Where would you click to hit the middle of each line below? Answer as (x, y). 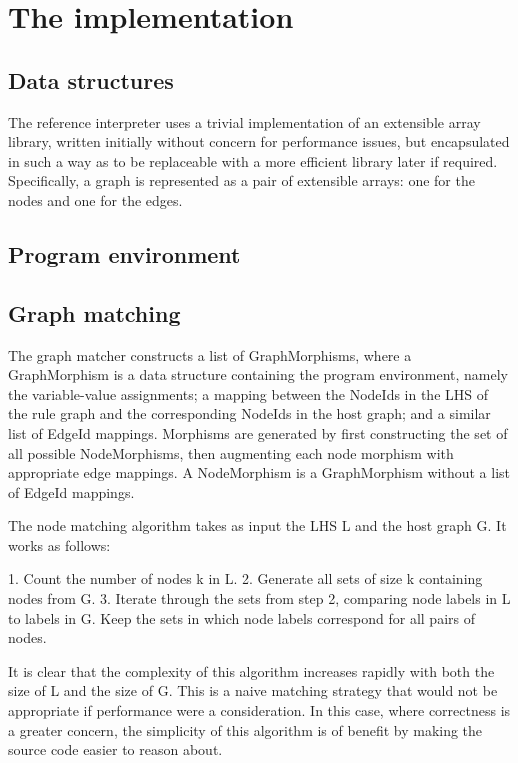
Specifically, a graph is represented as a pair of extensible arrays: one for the (241, 180)
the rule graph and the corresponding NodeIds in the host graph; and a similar (249, 413)
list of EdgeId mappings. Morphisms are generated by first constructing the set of (258, 432)
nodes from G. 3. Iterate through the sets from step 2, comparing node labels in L (259, 598)
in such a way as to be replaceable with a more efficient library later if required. (253, 160)
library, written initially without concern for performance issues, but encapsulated (259, 141)
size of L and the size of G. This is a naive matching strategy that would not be (253, 690)
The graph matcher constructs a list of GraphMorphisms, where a (210, 354)
